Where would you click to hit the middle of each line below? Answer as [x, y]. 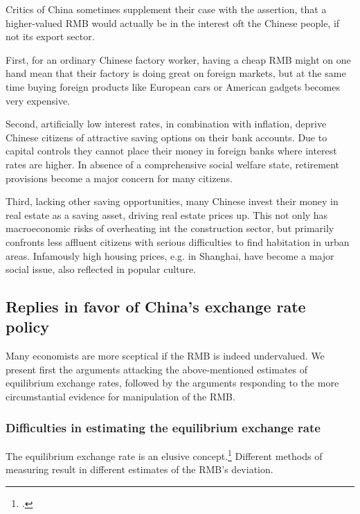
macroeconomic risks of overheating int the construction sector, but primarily [170, 228]
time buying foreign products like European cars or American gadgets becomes [173, 86]
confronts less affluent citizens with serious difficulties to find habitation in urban [178, 241]
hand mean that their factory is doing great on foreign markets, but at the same [176, 73]
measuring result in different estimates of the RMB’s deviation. [139, 469]
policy [28, 327]
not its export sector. [50, 36]
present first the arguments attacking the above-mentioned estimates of [157, 369]
